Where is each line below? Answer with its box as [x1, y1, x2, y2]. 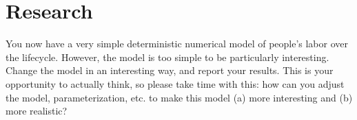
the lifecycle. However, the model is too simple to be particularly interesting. [6, 49, 329, 64]
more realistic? [6, 104, 68, 118]
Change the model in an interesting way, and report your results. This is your [6, 63, 334, 77]
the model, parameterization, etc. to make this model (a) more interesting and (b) [6, 90, 353, 104]
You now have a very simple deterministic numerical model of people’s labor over [6, 36, 349, 51]
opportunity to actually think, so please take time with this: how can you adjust [6, 76, 345, 91]
